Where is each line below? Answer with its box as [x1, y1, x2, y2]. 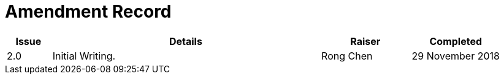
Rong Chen [321, 49, 373, 62]
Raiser [350, 35, 381, 47]
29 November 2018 [411, 49, 500, 62]
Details [169, 35, 202, 47]
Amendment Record [5, 1, 172, 22]
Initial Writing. [52, 49, 116, 62]
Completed [429, 35, 483, 47]
